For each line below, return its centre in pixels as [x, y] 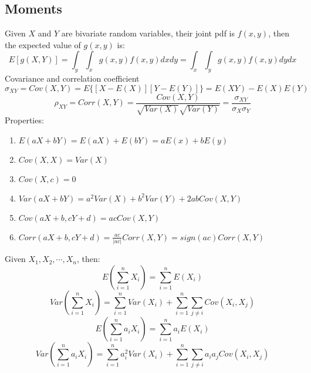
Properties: [24, 120]
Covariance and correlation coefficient [72, 78]
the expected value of [43, 44]
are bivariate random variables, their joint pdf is [148, 33]
